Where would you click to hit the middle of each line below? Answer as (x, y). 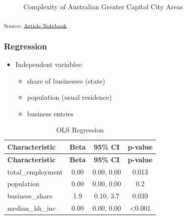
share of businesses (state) (66, 80)
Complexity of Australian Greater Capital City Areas (103, 6)
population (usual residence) (69, 97)
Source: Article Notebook (35, 25)
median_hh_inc (31, 208)
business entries (50, 113)
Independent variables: (49, 64)
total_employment (35, 171)
